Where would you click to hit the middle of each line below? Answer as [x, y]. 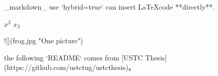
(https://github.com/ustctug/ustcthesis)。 [70, 67]
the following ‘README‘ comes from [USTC [74, 57]
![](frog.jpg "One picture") [44, 41]
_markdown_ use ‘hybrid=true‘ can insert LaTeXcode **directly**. [110, 7]
